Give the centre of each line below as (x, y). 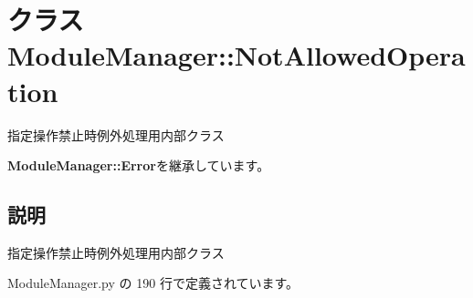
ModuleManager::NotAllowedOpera (236, 55)
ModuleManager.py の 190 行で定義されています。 (153, 283)
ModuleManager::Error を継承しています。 (139, 165)
